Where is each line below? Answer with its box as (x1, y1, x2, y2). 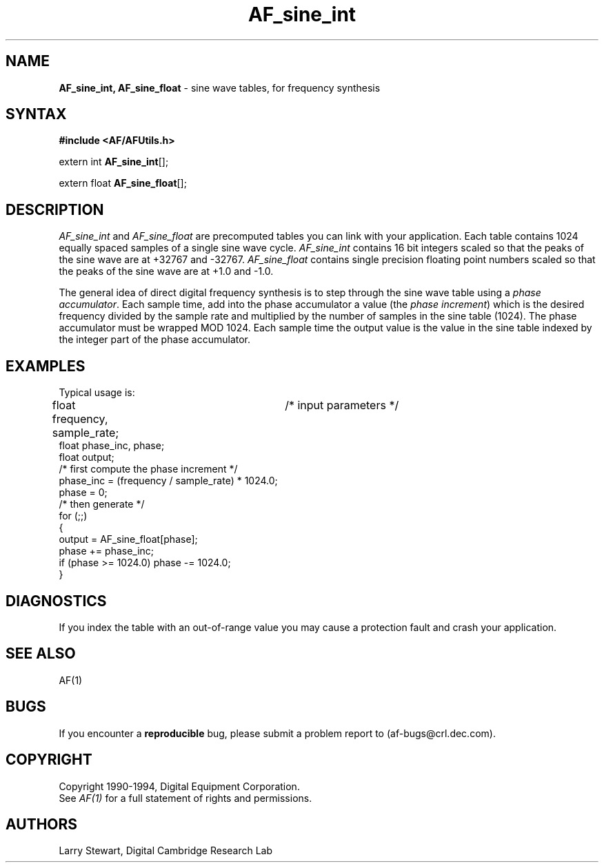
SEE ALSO (6, 645, 76, 663)
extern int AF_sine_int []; (59, 156, 169, 168)
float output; (59, 451, 114, 464)
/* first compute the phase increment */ (59, 463, 238, 475)
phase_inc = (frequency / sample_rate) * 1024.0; (59, 475, 278, 487)
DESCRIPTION (6, 200, 104, 218)
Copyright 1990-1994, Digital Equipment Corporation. (59, 780, 300, 792)
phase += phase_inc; (59, 545, 154, 557)
